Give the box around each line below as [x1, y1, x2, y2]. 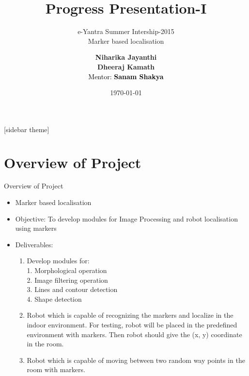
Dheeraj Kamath [97, 61, 155, 71]
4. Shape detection [27, 293, 82, 304]
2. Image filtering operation [27, 274, 108, 285]
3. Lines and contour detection [27, 284, 118, 294]
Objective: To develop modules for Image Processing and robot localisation [15, 213, 238, 223]
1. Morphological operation [27, 265, 107, 275]
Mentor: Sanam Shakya [88, 71, 164, 81]
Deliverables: [15, 239, 53, 249]
